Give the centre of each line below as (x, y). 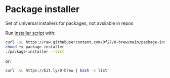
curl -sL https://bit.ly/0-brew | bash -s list (56, 70)
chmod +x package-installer (35, 47)
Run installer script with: (30, 33)
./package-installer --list (35, 51)
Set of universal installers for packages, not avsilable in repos (69, 23)
